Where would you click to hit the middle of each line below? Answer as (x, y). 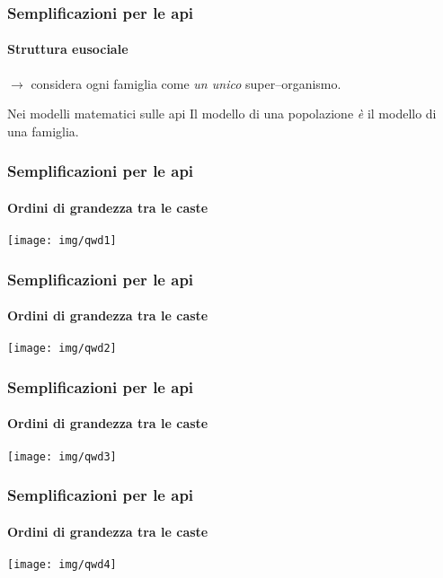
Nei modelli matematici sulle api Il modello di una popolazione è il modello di (222, 114)
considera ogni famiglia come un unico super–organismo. (186, 83)
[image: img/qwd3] (62, 456)
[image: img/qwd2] (62, 349)
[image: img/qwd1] (62, 241)
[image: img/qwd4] (62, 564)
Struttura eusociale (68, 49)
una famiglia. (43, 131)
